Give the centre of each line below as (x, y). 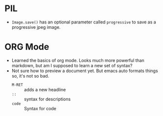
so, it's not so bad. (30, 76)
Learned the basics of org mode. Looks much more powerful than (78, 60)
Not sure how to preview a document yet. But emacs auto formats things (85, 71)
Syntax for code (40, 108)
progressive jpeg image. (36, 27)
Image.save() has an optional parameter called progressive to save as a (84, 22)
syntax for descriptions (47, 99)
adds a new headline (45, 89)
